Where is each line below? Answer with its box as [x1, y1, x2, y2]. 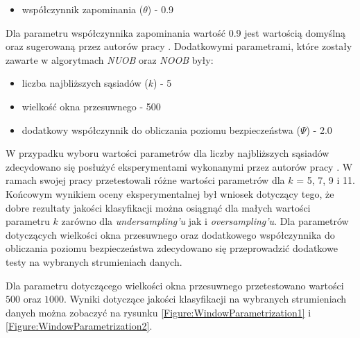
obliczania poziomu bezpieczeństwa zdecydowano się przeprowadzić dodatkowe [6, 241, 338, 255]
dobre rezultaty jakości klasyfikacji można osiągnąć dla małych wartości [6, 200, 311, 214]
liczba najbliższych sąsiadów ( [22, 76, 148, 90]
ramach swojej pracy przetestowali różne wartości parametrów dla [6, 173, 285, 187]
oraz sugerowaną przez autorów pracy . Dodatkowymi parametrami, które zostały [6, 39, 352, 53]
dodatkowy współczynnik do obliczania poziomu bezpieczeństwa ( [22, 122, 300, 137]
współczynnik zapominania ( [22, 2, 144, 16]
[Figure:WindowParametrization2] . [6, 319, 153, 333]
